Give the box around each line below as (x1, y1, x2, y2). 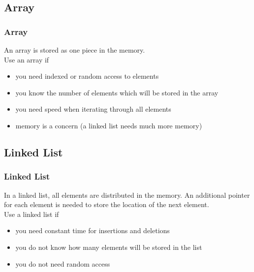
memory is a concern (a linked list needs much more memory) (15, 120, 202, 130)
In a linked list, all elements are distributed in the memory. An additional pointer (4, 189, 250, 200)
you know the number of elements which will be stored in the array (15, 87, 219, 97)
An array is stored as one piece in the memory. (4, 45, 145, 55)
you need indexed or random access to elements (15, 71, 159, 81)
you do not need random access (15, 258, 110, 269)
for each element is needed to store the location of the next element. (4, 199, 209, 210)
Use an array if (4, 54, 49, 64)
